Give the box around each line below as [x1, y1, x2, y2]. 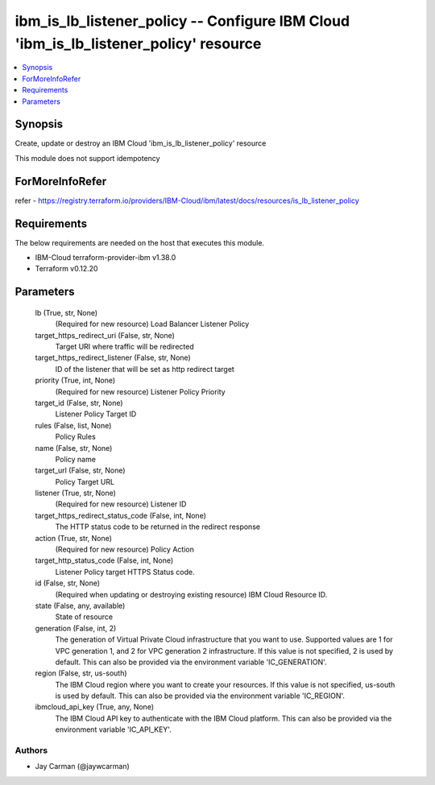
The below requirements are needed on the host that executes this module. [14, 238, 265, 247]
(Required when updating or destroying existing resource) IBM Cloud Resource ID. [55, 589, 328, 599]
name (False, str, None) [35, 443, 113, 452]
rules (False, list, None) [35, 420, 112, 430]
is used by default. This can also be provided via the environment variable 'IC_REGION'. [55, 691, 346, 700]
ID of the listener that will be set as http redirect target [55, 364, 235, 374]
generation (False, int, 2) [35, 623, 117, 633]
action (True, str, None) [35, 533, 113, 543]
